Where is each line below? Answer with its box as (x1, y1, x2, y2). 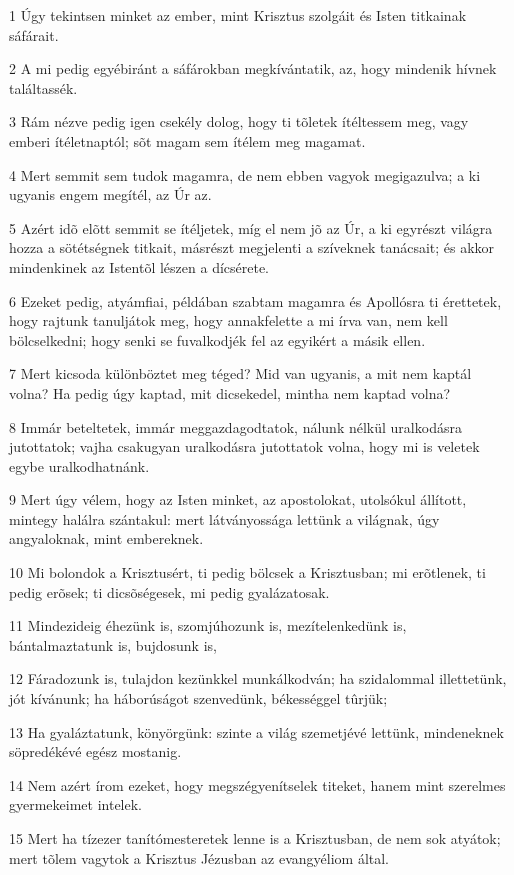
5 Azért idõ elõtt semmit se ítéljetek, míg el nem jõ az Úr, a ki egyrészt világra (9, 217, 493, 238)
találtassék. (9, 77, 78, 98)
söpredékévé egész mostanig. (9, 741, 182, 762)
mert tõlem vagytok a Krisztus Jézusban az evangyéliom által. (9, 847, 390, 868)
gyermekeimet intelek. (9, 794, 143, 815)
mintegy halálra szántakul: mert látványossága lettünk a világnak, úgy (9, 508, 440, 529)
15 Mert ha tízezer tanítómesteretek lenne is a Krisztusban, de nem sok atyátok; (9, 828, 501, 848)
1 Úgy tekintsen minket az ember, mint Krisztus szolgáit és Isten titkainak (9, 5, 467, 25)
